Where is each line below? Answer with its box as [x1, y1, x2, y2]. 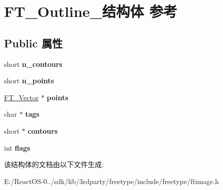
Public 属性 [4, 35, 63, 50]
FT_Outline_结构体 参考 [4, 1, 178, 21]
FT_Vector [4, 92, 39, 102]
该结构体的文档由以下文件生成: [4, 159, 104, 170]
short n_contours [4, 58, 62, 69]
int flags [4, 142, 30, 153]
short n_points [4, 75, 54, 86]
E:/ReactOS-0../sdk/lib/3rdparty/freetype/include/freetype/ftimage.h [4, 176, 219, 186]
